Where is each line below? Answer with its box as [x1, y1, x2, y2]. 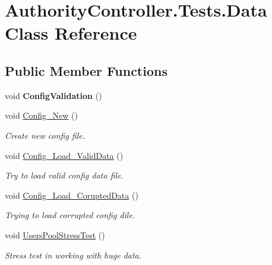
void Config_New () [5, 109, 78, 122]
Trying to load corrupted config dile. [5, 209, 135, 221]
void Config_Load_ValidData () [5, 149, 124, 161]
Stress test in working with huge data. [5, 248, 142, 261]
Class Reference [5, 21, 137, 45]
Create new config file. [5, 129, 86, 141]
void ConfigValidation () [5, 89, 102, 101]
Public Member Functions [5, 61, 167, 79]
